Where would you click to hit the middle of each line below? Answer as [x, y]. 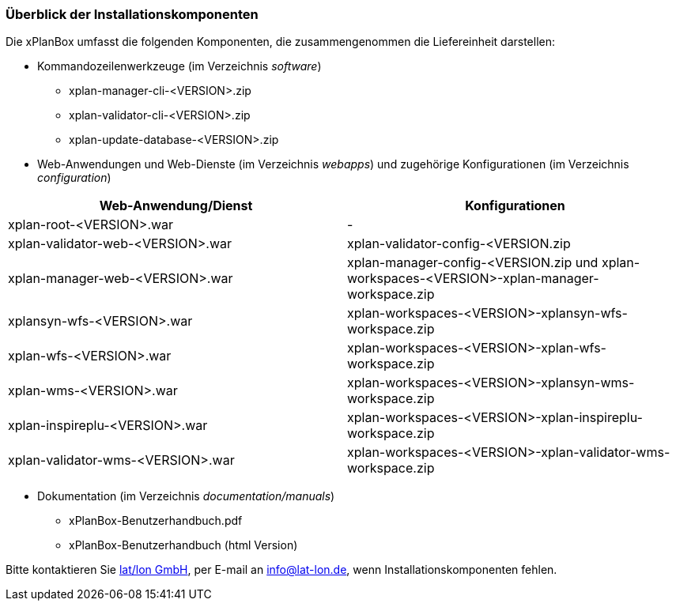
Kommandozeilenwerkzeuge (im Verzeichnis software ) [179, 66]
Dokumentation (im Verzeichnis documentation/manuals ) [186, 496]
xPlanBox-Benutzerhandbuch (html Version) [183, 545]
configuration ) [74, 178]
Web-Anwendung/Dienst [176, 206]
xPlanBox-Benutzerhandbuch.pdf [156, 521]
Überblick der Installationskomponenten [132, 14]
